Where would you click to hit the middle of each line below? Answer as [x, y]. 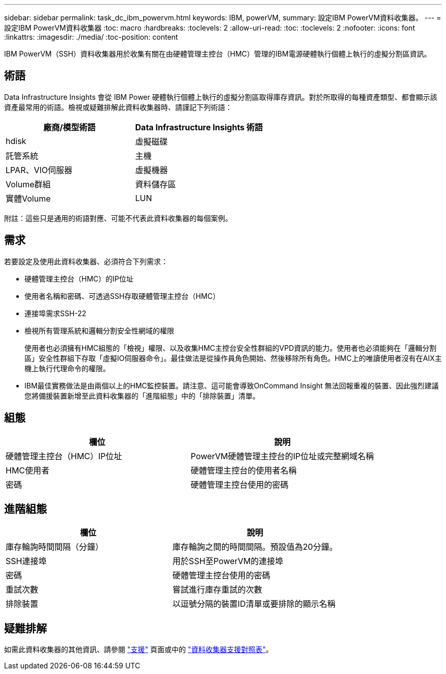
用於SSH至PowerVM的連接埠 [228, 561]
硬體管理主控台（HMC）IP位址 [64, 456]
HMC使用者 [28, 470]
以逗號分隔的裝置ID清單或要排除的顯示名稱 [254, 604]
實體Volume [28, 198]
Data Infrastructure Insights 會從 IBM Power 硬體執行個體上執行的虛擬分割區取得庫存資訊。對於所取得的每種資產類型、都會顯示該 [221, 97]
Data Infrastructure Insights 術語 [199, 127]
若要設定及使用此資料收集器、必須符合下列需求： [86, 261]
